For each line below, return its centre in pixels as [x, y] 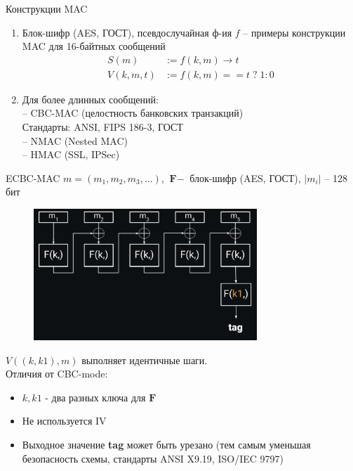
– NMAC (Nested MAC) [75, 140]
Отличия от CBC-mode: [57, 374]
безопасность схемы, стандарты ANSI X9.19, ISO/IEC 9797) [153, 458]
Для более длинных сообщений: [90, 99]
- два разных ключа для [95, 397]
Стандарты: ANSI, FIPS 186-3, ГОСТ [102, 127]
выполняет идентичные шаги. [145, 360]
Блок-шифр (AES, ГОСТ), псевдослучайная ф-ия [127, 32]
